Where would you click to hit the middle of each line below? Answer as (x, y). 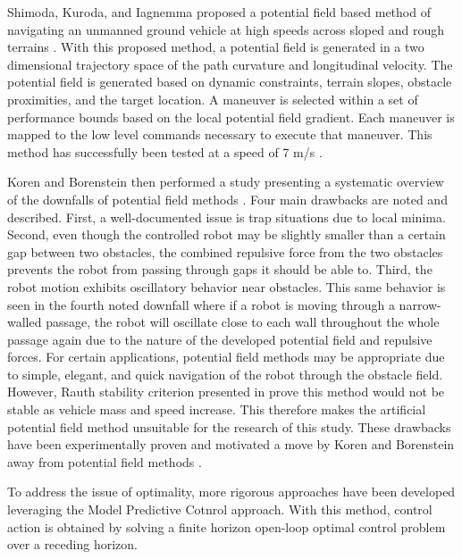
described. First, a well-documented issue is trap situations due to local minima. (227, 217)
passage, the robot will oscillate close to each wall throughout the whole (243, 322)
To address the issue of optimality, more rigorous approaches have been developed (231, 492)
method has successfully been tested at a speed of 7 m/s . (165, 151)
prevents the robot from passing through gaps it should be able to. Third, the (220, 269)
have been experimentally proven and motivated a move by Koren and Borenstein (231, 444)
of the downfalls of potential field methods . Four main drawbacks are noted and (227, 199)
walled (25, 322)
